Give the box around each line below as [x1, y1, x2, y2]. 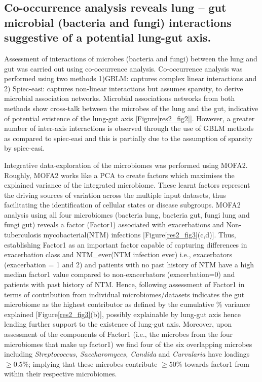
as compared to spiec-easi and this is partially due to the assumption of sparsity [4, 132, 253, 143]
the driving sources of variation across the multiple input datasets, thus [4, 189, 226, 200]
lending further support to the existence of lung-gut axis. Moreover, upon [4, 319, 232, 329]
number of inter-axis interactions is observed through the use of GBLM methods [4, 123, 254, 133]
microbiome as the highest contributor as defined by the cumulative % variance [4, 299, 250, 309]
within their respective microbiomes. [4, 368, 117, 379]
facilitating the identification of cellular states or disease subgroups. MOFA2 [4, 199, 241, 210]
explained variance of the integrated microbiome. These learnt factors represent [4, 180, 250, 190]
